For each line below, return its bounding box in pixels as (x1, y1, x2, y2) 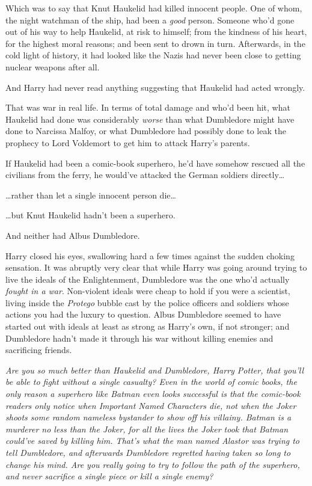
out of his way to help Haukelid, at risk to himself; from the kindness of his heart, (5, 25, 307, 38)
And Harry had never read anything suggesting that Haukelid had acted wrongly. (5, 81, 305, 93)
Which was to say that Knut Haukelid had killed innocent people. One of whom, (5, 2, 302, 14)
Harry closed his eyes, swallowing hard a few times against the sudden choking (5, 249, 295, 262)
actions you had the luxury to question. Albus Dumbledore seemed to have (5, 308, 281, 321)
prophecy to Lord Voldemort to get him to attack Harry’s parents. (5, 136, 250, 149)
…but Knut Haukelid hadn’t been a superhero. (5, 209, 176, 221)
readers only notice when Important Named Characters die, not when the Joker (5, 399, 296, 411)
